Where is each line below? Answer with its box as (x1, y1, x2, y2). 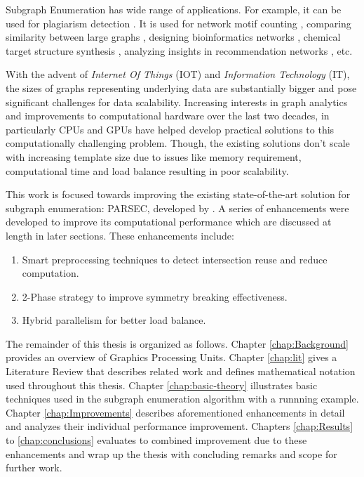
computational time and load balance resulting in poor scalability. (6, 163, 289, 178)
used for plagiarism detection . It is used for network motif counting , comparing (6, 15, 351, 30)
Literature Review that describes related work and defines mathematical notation (6, 364, 356, 379)
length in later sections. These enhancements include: (6, 228, 234, 242)
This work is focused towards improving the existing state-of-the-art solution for (6, 187, 351, 202)
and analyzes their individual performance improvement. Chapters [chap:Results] (6, 419, 353, 433)
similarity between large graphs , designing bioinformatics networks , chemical (6, 30, 341, 44)
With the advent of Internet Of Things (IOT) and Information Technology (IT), (6, 67, 350, 81)
